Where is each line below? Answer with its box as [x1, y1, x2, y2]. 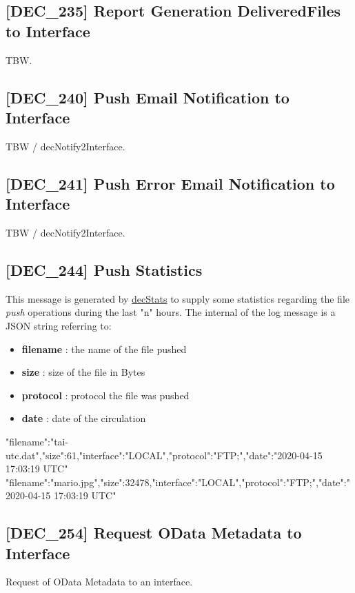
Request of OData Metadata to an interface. [6, 574, 193, 589]
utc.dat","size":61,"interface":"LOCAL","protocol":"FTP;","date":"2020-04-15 [6, 448, 323, 462]
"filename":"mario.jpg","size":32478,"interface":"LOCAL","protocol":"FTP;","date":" [6, 474, 350, 489]
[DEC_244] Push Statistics [6, 259, 203, 280]
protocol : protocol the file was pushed [21, 388, 190, 402]
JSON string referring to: [6, 318, 112, 332]
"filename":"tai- [6, 434, 69, 448]
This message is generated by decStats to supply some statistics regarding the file [6, 291, 350, 305]
